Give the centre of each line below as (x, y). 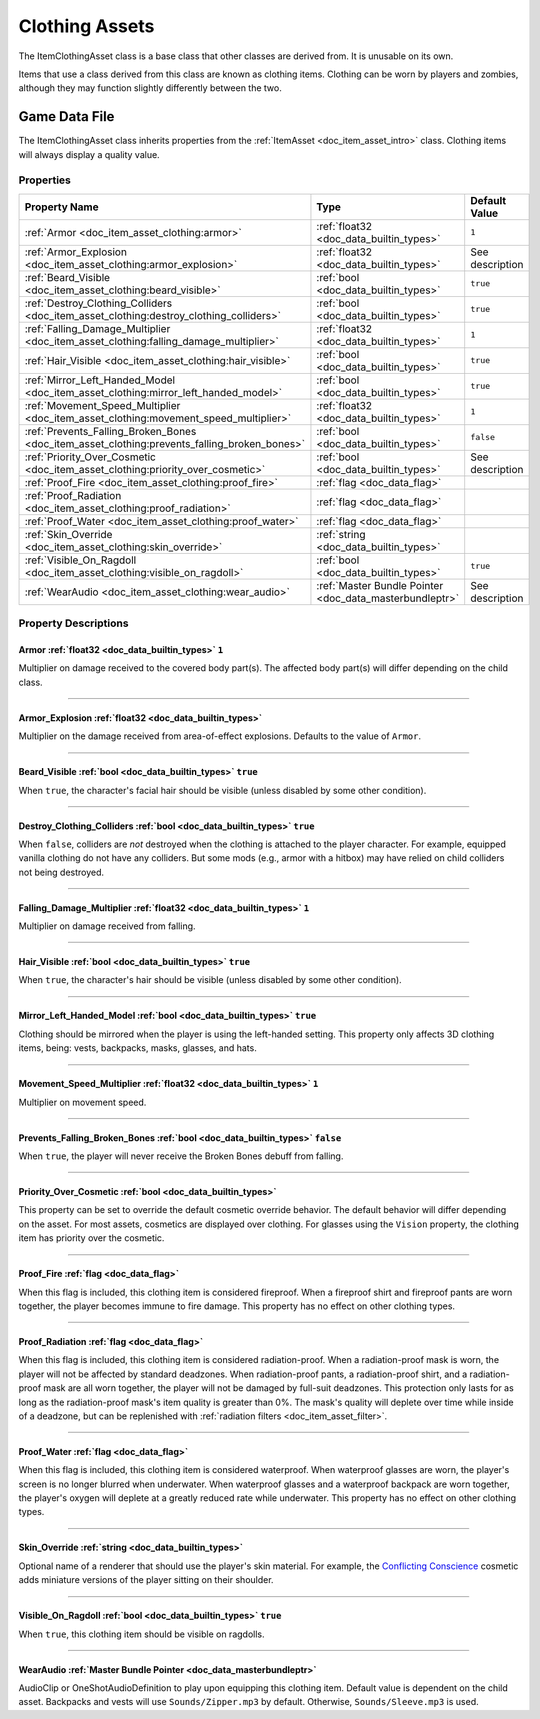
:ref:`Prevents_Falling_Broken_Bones (110, 431)
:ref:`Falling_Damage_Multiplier (97, 328)
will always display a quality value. (89, 154)
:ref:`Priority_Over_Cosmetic (90, 457)
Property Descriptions (73, 623)
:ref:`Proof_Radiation (73, 495)
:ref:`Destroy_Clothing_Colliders (98, 303)
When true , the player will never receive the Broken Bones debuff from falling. (181, 1156)
